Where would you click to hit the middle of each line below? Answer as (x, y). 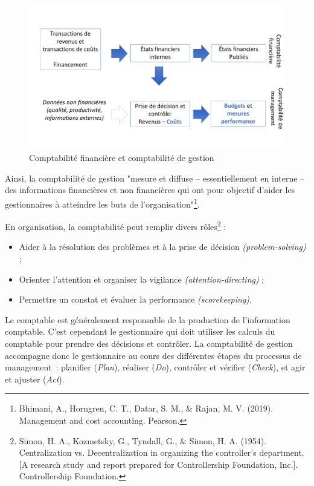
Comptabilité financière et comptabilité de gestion (122, 158)
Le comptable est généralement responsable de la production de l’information (148, 319)
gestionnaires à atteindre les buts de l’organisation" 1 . (102, 203)
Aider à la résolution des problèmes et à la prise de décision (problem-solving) (162, 247)
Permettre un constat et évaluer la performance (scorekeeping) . (135, 299)
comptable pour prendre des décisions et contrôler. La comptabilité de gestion (149, 343)
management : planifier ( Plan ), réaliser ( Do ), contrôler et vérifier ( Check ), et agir (155, 367)
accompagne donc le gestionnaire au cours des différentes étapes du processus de (153, 355)
